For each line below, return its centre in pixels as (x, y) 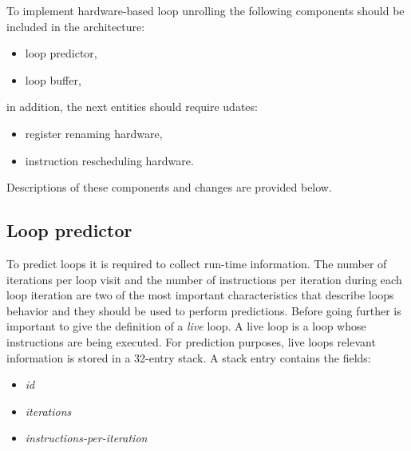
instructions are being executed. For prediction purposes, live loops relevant (191, 341)
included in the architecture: (76, 26)
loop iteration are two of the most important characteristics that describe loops (200, 295)
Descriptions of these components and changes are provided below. (169, 187)
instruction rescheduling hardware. (109, 160)
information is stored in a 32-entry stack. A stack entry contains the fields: (189, 357)
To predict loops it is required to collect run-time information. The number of (197, 263)
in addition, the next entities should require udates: (132, 107)
